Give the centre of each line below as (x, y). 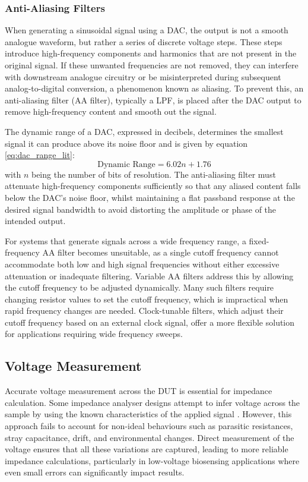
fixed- (259, 240)
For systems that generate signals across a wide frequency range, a (126, 240)
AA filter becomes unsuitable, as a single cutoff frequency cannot (161, 252)
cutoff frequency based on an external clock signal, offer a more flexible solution (150, 322)
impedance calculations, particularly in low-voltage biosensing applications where (152, 460)
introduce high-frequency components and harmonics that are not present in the (151, 53)
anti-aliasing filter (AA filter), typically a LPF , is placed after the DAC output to (153, 100)
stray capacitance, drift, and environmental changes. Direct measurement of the (150, 437)
